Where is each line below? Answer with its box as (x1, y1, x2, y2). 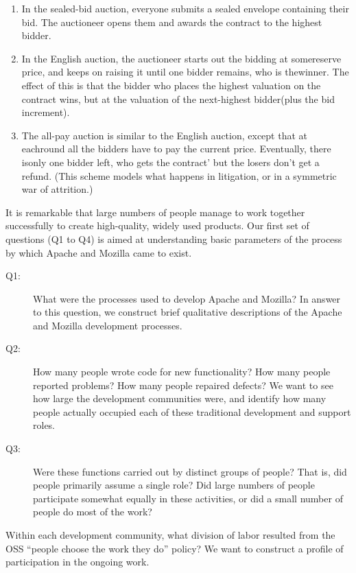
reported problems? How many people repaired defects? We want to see (33, 377, 333, 392)
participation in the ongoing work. (5, 554, 150, 569)
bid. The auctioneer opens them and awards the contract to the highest (21, 14, 322, 29)
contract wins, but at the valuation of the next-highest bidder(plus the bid (21, 91, 335, 106)
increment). (21, 105, 70, 119)
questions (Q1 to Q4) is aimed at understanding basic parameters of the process (5, 231, 342, 246)
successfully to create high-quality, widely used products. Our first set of (5, 218, 309, 233)
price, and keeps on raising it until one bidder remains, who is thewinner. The (21, 65, 349, 79)
